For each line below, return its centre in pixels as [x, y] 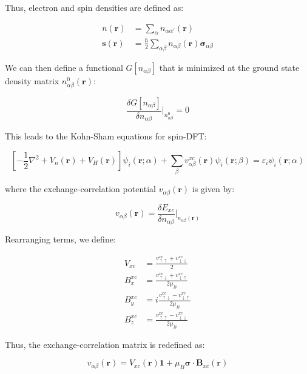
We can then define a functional [64, 67]
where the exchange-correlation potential [81, 189]
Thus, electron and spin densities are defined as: [94, 7]
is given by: [213, 189]
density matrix [32, 80]
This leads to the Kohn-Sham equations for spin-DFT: [106, 136]
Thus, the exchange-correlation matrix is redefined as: [105, 344]
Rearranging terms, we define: [60, 239]
